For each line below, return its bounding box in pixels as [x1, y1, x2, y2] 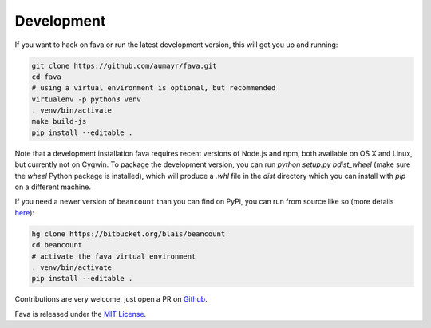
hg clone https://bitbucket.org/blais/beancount [31, 229, 226, 239]
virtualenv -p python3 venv [31, 94, 141, 104]
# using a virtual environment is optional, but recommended [31, 84, 276, 93]
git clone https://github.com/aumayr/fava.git [31, 61, 217, 70]
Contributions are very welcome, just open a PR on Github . [14, 294, 208, 304]
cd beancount [31, 240, 83, 250]
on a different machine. [14, 182, 92, 192]
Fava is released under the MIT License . [14, 309, 147, 318]
